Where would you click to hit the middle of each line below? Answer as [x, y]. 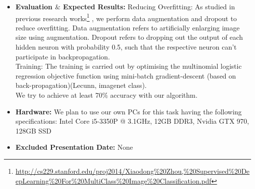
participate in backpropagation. [63, 56]
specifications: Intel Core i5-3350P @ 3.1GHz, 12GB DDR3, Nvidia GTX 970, [132, 121]
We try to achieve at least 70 [59, 95]
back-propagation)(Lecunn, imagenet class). [81, 85]
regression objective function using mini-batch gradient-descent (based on [126, 75]
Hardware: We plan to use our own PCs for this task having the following [128, 111]
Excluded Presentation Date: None [74, 147]
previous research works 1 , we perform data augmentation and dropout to [126, 17]
